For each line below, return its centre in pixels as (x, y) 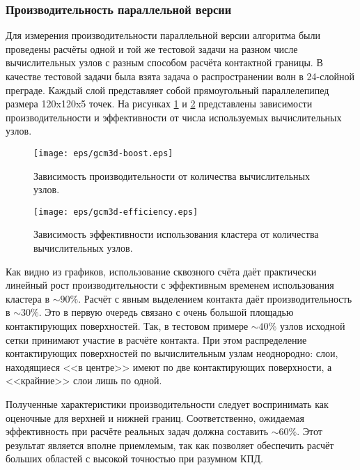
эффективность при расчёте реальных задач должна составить (137, 431)
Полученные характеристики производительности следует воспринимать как (167, 404)
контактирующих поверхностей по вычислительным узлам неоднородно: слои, (172, 353)
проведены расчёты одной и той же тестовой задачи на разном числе (152, 48)
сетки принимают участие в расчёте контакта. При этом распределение (156, 339)
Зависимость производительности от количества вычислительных (172, 175)
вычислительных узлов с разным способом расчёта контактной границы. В (164, 62)
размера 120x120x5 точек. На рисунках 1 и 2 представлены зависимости (159, 104)
